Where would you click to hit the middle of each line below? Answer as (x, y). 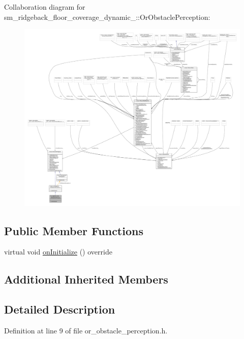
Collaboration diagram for (45, 7)
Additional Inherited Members (86, 279)
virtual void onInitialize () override (58, 252)
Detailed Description (60, 309)
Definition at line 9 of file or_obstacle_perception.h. (86, 330)
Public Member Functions (74, 230)
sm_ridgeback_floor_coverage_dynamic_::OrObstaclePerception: (107, 17)
